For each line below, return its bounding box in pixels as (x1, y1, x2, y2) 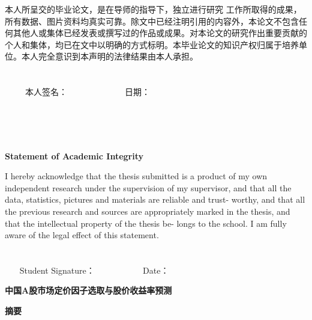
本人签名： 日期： (25, 85, 150, 98)
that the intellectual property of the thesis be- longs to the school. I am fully (5, 217, 287, 229)
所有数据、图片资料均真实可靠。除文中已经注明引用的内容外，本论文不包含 (5, 14, 299, 27)
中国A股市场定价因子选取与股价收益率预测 (5, 284, 172, 297)
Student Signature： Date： (19, 263, 169, 276)
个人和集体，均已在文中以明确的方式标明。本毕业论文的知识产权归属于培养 (5, 38, 299, 51)
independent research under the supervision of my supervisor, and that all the (5, 181, 292, 194)
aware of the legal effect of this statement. (5, 229, 159, 241)
